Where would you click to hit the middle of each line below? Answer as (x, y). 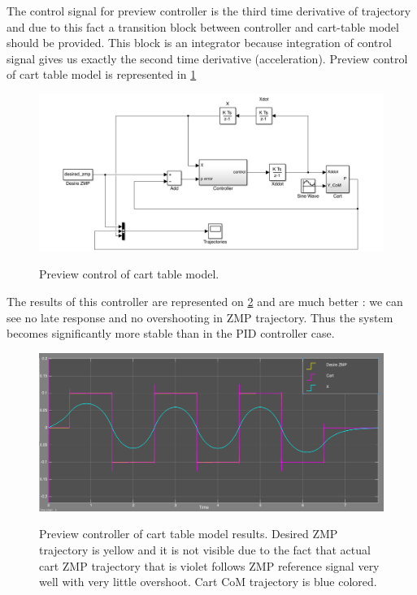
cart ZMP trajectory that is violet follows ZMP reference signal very (209, 565)
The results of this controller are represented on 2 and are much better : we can (205, 301)
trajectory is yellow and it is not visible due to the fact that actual (205, 549)
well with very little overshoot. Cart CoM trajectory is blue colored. (208, 582)
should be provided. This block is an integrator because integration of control (199, 43)
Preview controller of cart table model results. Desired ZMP (189, 534)
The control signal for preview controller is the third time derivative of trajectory (209, 11)
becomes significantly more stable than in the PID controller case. (171, 333)
